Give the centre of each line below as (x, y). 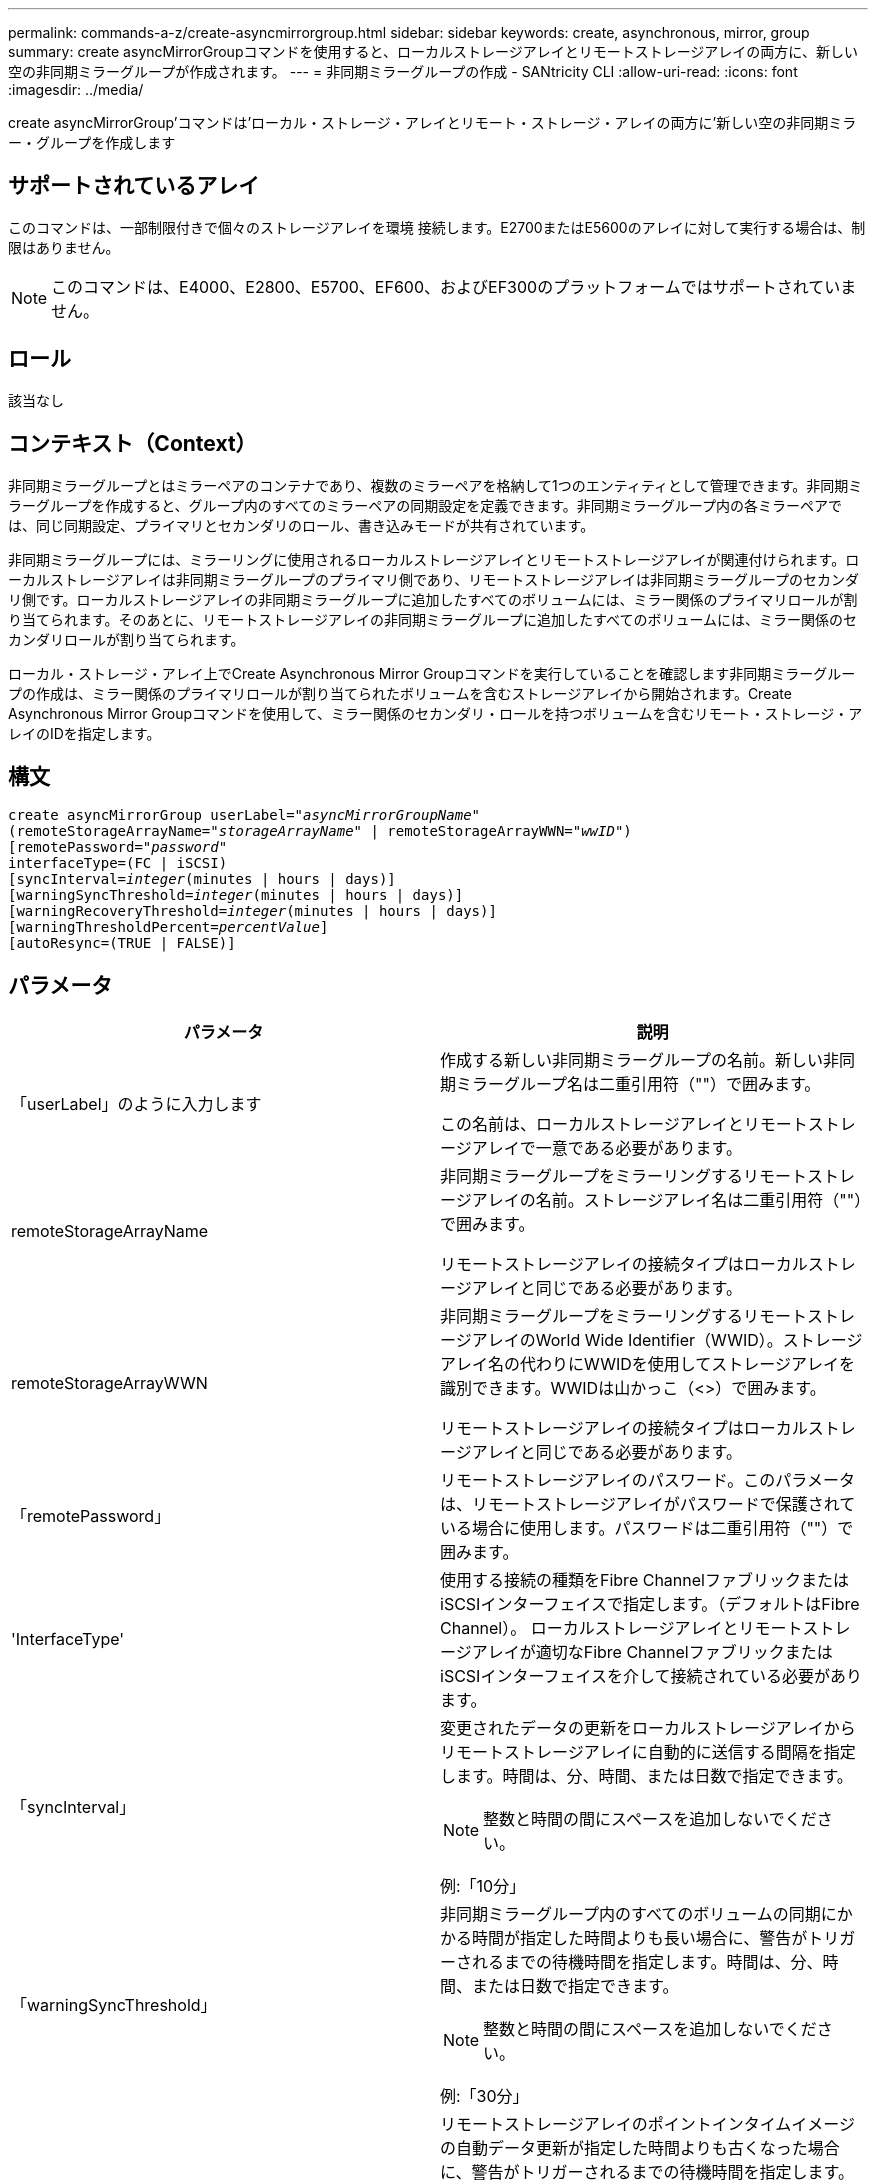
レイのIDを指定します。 (84, 733)
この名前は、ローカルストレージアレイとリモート (624, 1124)
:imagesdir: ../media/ (76, 89)
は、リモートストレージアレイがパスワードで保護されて (648, 1504)
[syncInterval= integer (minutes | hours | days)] (202, 879)
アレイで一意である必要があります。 (606, 1148)
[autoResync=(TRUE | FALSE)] (122, 943)
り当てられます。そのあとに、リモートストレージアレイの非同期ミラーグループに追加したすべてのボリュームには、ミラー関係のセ (433, 619)
